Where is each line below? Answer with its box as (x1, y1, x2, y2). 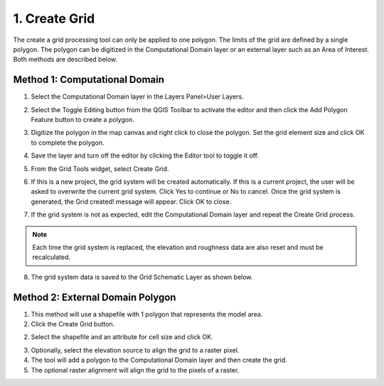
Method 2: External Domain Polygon (13, 291, 176, 303)
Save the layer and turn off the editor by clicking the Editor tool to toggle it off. (31, 151, 260, 160)
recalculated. (32, 253, 71, 262)
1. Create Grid (13, 11, 95, 26)
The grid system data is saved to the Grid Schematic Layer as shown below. (31, 272, 253, 281)
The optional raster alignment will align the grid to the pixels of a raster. (31, 365, 240, 374)
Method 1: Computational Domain (13, 74, 165, 86)
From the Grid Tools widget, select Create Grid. (31, 164, 169, 173)
